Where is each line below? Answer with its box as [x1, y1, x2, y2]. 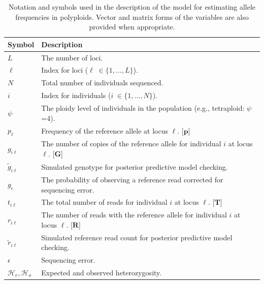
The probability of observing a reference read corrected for [41, 174, 223, 184]
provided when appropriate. [89, 21, 175, 32]
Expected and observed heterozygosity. [41, 267, 162, 277]
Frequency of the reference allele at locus [41, 125, 168, 136]
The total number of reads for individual [41, 197, 168, 207]
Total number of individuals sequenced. [41, 77, 163, 88]
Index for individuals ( [41, 90, 111, 101]
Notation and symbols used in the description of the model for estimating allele [8, 2, 256, 12]
